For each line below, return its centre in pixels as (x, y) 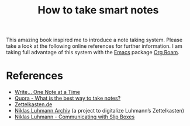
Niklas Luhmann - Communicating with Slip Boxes (75, 117)
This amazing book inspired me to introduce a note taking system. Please (94, 40)
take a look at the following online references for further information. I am (94, 46)
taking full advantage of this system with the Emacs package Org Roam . (93, 52)
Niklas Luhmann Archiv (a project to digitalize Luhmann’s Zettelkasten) (99, 111)
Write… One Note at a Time (47, 92)
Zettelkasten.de (33, 104)
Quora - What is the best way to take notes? (68, 98)
